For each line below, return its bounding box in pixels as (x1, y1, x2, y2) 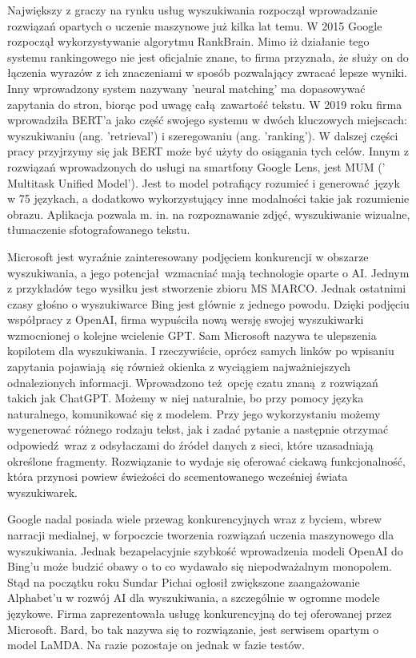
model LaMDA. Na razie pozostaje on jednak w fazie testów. (7, 636, 305, 653)
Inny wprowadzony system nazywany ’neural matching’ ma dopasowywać (7, 79, 366, 96)
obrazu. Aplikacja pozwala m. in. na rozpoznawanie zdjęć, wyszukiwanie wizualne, (7, 205, 410, 222)
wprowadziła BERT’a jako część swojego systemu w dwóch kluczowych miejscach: (7, 111, 407, 128)
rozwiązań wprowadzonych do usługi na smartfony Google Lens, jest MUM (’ (7, 158, 386, 175)
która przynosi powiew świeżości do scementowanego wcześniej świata (7, 468, 348, 485)
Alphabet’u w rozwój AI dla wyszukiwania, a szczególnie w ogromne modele (7, 589, 380, 606)
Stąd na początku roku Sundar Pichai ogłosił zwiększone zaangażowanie (7, 573, 360, 590)
